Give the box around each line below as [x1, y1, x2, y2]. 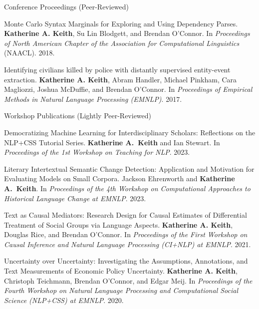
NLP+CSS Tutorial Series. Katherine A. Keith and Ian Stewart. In [4, 137, 220, 147]
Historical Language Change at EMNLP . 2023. [4, 193, 146, 203]
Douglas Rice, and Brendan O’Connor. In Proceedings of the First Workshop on [4, 229, 248, 240]
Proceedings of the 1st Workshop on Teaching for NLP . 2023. [4, 147, 190, 157]
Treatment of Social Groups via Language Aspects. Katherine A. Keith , [4, 219, 233, 230]
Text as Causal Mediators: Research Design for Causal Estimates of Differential [4, 210, 247, 220]
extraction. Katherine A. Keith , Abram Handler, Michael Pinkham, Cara [4, 74, 237, 84]
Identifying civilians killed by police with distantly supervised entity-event [4, 64, 231, 74]
